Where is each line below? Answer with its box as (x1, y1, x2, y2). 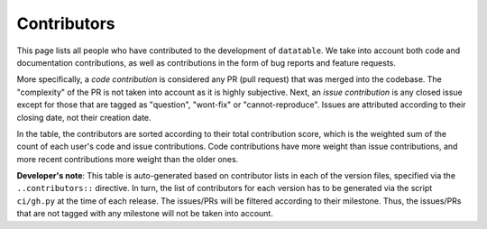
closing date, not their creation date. (16, 112, 152, 123)
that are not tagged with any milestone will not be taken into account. (16, 208, 274, 219)
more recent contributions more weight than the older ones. (16, 153, 239, 164)
